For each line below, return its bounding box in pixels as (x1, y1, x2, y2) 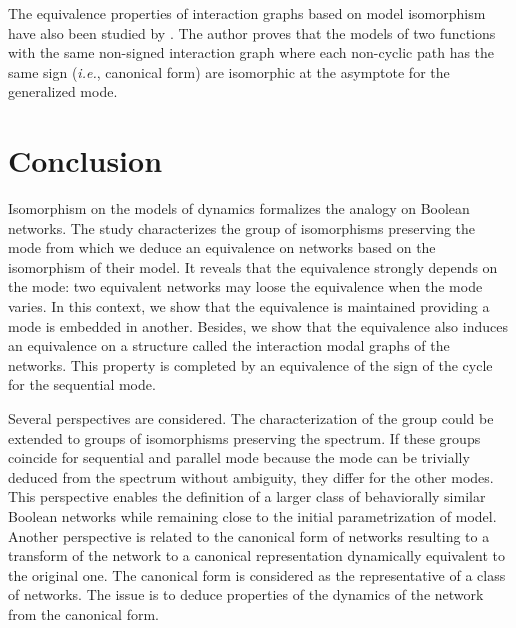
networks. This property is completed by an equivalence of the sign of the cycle (8, 354, 493, 375)
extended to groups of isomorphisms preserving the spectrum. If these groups (8, 427, 481, 448)
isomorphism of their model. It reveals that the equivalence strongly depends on (8, 256, 498, 277)
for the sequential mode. (8, 374, 156, 395)
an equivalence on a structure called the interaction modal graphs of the (8, 335, 450, 356)
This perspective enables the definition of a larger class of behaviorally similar (8, 486, 486, 507)
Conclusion (8, 140, 163, 181)
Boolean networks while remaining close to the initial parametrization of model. (8, 506, 497, 526)
